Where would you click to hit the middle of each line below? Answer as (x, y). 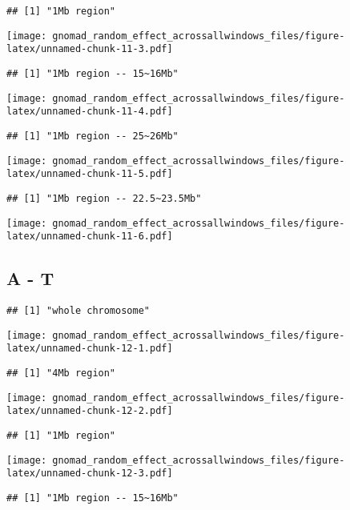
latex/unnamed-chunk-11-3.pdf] (90, 49)
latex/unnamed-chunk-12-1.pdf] (90, 349)
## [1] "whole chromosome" (78, 311)
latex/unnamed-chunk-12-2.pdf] (90, 411)
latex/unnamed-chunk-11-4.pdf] (90, 112)
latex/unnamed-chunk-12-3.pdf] (90, 474)
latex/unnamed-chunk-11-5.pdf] (90, 174)
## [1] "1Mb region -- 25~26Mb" (93, 136)
